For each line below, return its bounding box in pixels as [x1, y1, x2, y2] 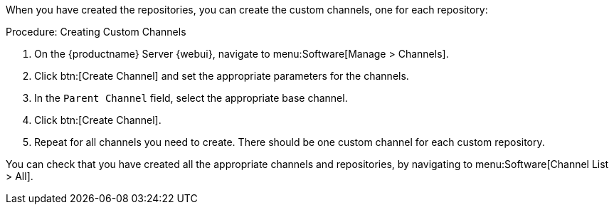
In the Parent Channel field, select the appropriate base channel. [34, 92, 348, 104]
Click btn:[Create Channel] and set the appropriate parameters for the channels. [34, 70, 409, 82]
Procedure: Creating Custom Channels [6, 26, 186, 38]
